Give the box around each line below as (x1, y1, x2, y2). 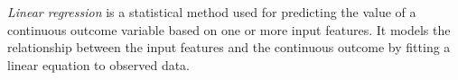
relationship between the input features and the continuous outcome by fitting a (7, 38, 451, 57)
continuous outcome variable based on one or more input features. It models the (7, 20, 451, 39)
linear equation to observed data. (7, 55, 191, 74)
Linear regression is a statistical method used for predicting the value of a (7, 3, 416, 21)
